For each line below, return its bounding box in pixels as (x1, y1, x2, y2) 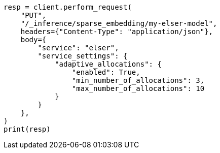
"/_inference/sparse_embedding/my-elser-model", (20, 19, 217, 27)
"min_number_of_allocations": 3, (71, 76, 205, 84)
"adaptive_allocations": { (55, 60, 162, 68)
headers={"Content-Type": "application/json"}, (20, 27, 213, 36)
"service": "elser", (38, 44, 119, 52)
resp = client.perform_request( (4, 3, 132, 11)
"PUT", (20, 11, 47, 19)
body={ (20, 36, 47, 44)
